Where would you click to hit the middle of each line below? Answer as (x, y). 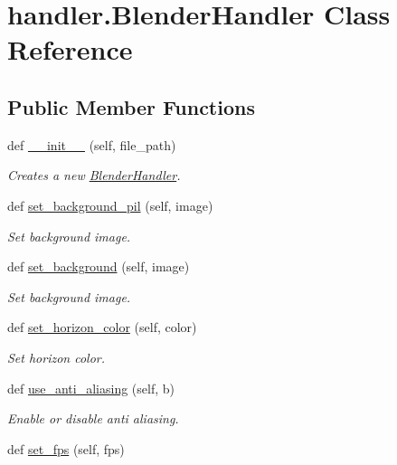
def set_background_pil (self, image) (110, 205)
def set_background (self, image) (99, 266)
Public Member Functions (131, 106)
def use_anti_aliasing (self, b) (91, 388)
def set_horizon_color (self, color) (102, 327)
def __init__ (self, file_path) (92, 144)
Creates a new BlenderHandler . (94, 175)
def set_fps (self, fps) (66, 448)
